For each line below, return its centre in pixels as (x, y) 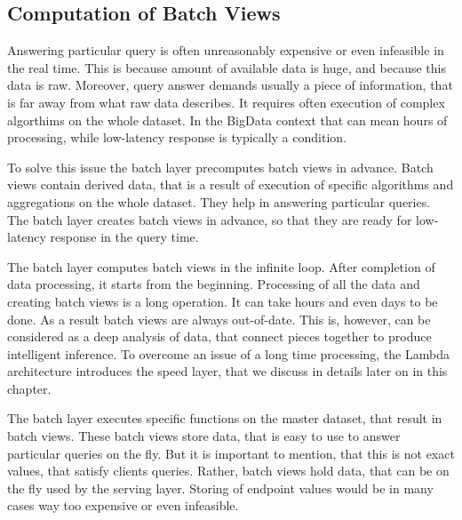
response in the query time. (124, 237)
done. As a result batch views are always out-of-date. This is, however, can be (219, 319)
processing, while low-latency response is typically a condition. (177, 137)
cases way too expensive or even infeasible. (123, 505)
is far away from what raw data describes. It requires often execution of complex (226, 102)
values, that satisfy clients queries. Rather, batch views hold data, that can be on (228, 471)
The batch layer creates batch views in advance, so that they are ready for (210, 219)
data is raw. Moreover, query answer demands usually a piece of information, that (230, 85)
